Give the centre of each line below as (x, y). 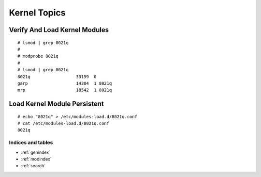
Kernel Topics (37, 13)
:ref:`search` (33, 166)
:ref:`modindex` (36, 159)
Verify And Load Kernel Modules (59, 30)
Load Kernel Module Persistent (56, 104)
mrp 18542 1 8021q (65, 90)
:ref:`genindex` (36, 152)
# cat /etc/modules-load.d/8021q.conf (64, 123)
